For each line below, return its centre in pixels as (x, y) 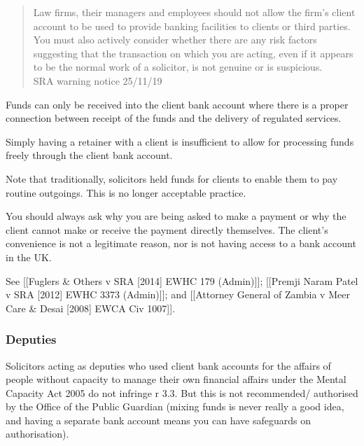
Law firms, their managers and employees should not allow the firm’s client (194, 12)
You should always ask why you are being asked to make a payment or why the (176, 216)
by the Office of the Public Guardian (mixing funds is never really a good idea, (175, 406)
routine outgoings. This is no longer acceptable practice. (126, 192)
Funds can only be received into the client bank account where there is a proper (177, 104)
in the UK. (29, 257)
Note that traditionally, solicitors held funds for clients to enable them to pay (172, 178)
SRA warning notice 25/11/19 (98, 80)
